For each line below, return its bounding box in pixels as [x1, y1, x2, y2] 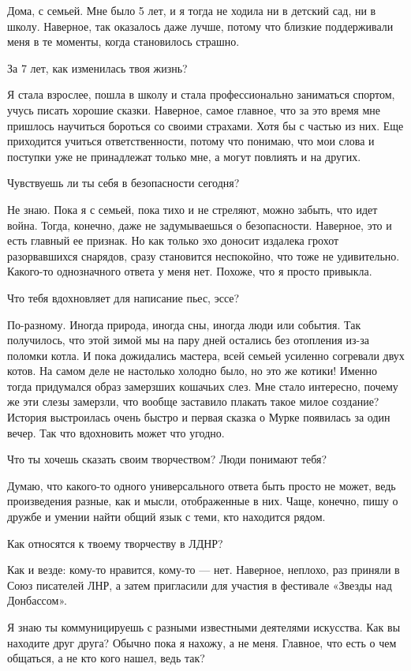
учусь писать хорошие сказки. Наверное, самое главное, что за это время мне [7, 101, 380, 118]
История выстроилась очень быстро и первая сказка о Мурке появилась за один [7, 409, 390, 425]
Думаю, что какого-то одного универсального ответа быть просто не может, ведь [7, 477, 396, 493]
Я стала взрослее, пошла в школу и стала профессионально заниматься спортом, [7, 86, 395, 103]
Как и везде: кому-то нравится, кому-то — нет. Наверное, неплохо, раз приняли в [7, 561, 400, 578]
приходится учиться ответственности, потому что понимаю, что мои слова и [7, 133, 375, 149]
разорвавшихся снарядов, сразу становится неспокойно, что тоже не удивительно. [7, 247, 400, 264]
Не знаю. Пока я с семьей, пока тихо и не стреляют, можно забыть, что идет [7, 201, 378, 217]
